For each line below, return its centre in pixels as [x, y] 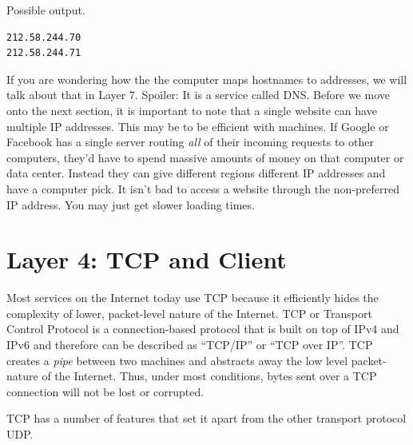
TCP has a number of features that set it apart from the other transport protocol [206, 418]
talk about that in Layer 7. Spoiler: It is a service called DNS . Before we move [198, 95]
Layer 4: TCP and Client [147, 259]
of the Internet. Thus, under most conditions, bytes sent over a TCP [209, 376]
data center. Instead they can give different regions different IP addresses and [196, 173]
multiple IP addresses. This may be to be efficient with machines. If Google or [198, 126]
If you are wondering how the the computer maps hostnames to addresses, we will [207, 79]
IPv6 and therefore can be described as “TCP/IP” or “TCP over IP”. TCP [190, 345]
